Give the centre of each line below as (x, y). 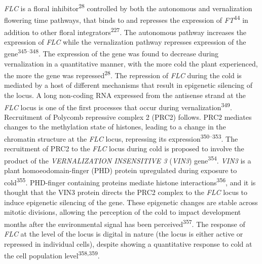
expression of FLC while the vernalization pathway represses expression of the (125, 41)
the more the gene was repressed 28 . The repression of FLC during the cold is (123, 74)
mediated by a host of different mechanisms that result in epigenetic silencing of (128, 85)
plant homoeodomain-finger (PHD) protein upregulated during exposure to (121, 170)
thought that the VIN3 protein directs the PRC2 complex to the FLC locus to (126, 192)
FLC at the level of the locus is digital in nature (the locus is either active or (124, 234)
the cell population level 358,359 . (52, 255)
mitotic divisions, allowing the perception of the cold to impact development (123, 212)
